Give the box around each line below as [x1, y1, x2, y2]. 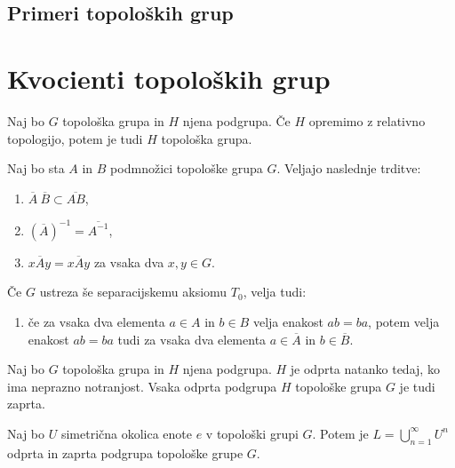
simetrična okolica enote [60, 424, 193, 442]
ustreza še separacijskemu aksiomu [39, 282, 227, 301]
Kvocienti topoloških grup [7, 59, 331, 96]
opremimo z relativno [308, 111, 426, 130]
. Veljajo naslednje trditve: [276, 159, 421, 178]
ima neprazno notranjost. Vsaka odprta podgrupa [7, 377, 277, 395]
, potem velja [368, 312, 440, 330]
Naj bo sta [7, 159, 65, 178]
